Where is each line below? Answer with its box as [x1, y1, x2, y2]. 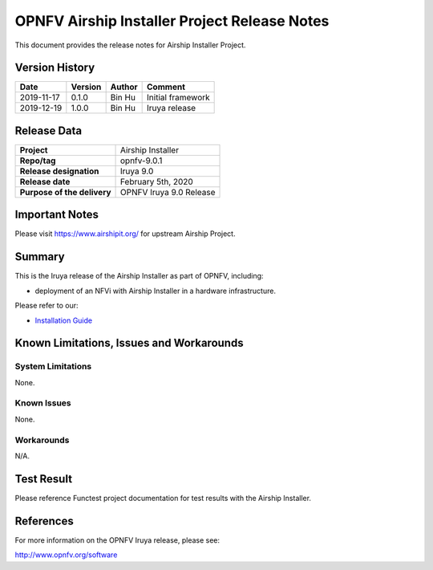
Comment [147, 81, 186, 92]
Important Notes [14, 208, 99, 222]
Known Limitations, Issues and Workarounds [14, 336, 244, 350]
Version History [14, 61, 95, 75]
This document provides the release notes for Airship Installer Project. [14, 40, 246, 50]
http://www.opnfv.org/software [14, 550, 118, 560]
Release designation [19, 165, 99, 177]
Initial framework [147, 92, 210, 104]
